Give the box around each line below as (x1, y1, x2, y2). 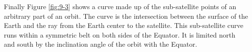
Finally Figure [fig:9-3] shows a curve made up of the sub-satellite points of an (4, 1, 236, 11)
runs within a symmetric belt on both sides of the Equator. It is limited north (4, 29, 236, 39)
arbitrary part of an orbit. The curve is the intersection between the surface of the (4, 11, 248, 21)
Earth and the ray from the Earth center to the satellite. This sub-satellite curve (4, 20, 244, 30)
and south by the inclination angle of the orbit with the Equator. (4, 39, 197, 49)
